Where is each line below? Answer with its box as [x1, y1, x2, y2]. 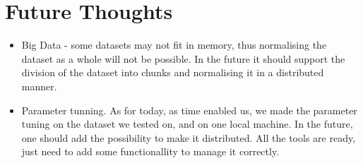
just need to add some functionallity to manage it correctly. [21, 144, 280, 159]
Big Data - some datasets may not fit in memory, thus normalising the [21, 37, 327, 52]
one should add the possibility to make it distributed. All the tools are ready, [21, 130, 356, 145]
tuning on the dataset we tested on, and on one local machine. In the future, [21, 116, 353, 131]
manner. [21, 78, 57, 93]
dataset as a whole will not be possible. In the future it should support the [21, 51, 345, 66]
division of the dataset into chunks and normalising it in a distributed [21, 65, 324, 80]
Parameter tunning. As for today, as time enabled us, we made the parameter [21, 102, 357, 117]
